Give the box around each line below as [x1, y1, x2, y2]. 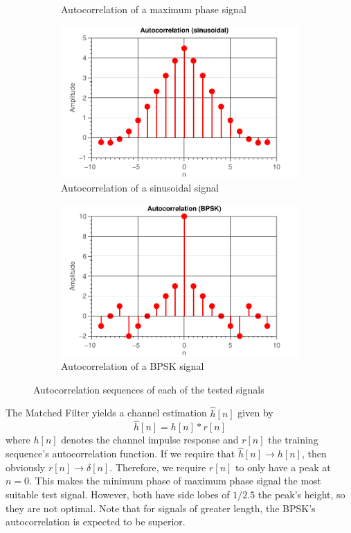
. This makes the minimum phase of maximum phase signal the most [29, 473, 322, 488]
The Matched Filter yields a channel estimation [6, 405, 207, 420]
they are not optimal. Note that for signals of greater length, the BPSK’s [6, 500, 316, 515]
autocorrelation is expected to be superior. [6, 514, 186, 529]
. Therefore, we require [109, 459, 206, 474]
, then [301, 446, 327, 461]
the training [268, 432, 318, 447]
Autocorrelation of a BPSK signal [61, 359, 204, 373]
